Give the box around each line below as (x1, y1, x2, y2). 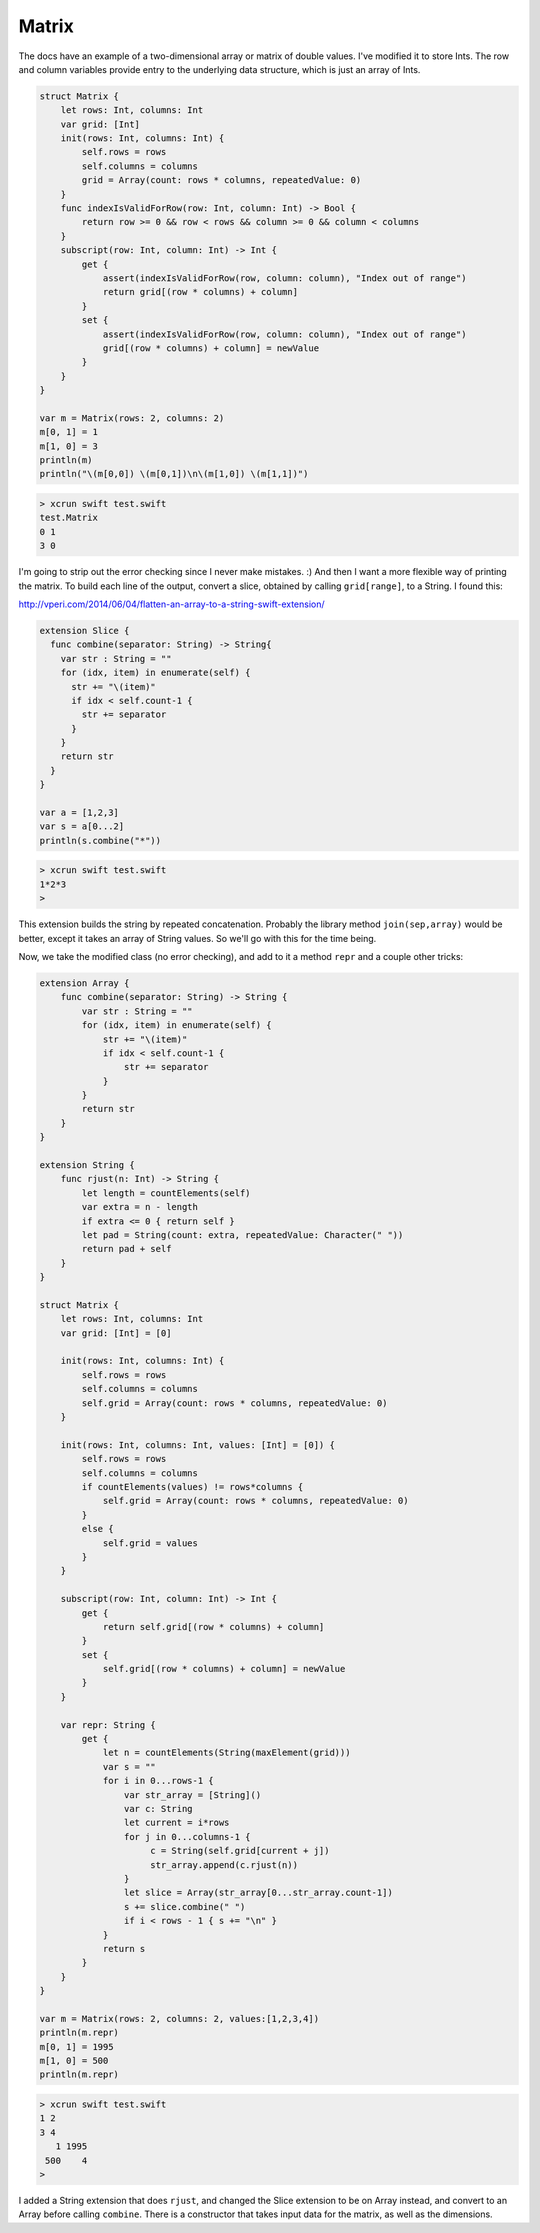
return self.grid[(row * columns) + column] (102, 1621, 325, 1632)
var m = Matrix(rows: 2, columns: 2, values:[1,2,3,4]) (39, 2013, 320, 2024)
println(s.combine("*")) (39, 835, 162, 846)
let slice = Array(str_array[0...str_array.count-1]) (123, 1887, 394, 1899)
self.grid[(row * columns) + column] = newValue (102, 1663, 346, 1675)
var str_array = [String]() (123, 1789, 262, 1800)
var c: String (123, 1803, 194, 1814)
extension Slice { (39, 625, 130, 636)
